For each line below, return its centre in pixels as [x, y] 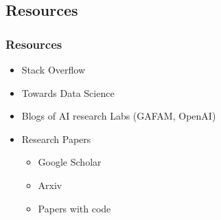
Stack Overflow [54, 69]
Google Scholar [70, 162]
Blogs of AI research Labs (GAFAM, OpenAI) [119, 116]
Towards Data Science [68, 92]
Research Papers [56, 139]
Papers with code [74, 208]
